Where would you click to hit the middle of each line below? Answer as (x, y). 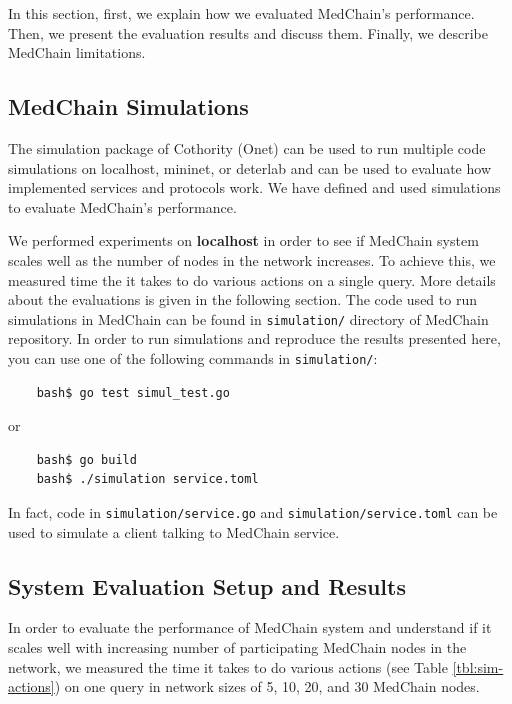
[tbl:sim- (478, 666)
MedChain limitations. (77, 52)
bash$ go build (86, 459)
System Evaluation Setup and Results (207, 585)
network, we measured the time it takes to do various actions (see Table (228, 666)
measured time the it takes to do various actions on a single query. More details (252, 279)
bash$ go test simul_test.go (133, 392)
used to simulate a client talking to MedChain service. (174, 531)
